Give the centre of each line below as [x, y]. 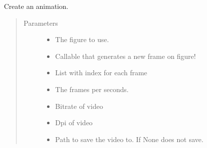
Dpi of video [74, 123]
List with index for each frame [101, 73]
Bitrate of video [79, 106]
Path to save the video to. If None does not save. [129, 139]
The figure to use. [82, 39]
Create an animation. [36, 6]
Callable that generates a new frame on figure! [126, 56]
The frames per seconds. [92, 89]
